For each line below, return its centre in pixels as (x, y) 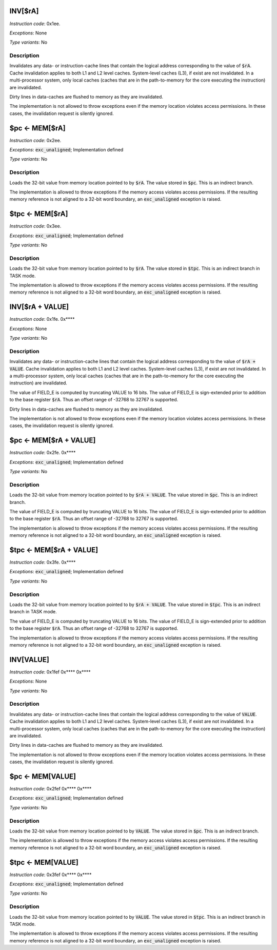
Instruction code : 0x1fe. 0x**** (42, 319)
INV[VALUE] (29, 660)
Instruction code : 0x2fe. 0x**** (43, 453)
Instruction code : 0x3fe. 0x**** (43, 563)
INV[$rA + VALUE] (39, 307)
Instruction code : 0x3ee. (35, 226)
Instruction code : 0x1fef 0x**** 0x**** (50, 672)
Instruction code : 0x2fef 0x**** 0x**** (51, 788)
